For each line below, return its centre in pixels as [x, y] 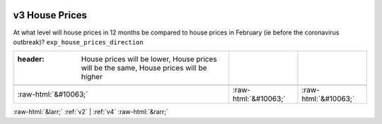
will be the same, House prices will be [144, 68]
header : [31, 59]
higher [92, 77]
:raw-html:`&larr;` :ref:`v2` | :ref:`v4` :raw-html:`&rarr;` [91, 112]
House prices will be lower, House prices [149, 59]
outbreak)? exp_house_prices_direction [79, 42]
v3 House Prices [50, 15]
